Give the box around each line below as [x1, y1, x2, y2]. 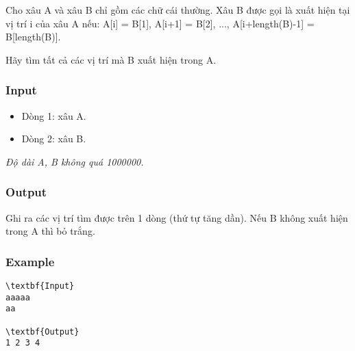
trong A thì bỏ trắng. [5, 224, 95, 238]
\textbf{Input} [5, 281, 75, 291]
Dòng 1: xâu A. [21, 108, 86, 122]
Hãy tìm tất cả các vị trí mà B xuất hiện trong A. [5, 52, 217, 66]
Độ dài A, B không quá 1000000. [5, 154, 144, 168]
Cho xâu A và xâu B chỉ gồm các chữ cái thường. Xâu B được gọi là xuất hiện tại [5, 3, 350, 16]
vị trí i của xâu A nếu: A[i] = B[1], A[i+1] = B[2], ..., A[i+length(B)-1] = [5, 16, 315, 30]
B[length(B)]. [5, 29, 61, 44]
